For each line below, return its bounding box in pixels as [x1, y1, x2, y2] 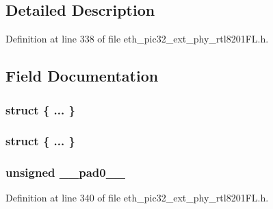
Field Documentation [5, 65, 159, 86]
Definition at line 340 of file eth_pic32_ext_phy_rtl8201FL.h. [5, 190, 269, 205]
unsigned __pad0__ [5, 164, 126, 181]
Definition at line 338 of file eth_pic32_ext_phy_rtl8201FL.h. [5, 32, 269, 46]
